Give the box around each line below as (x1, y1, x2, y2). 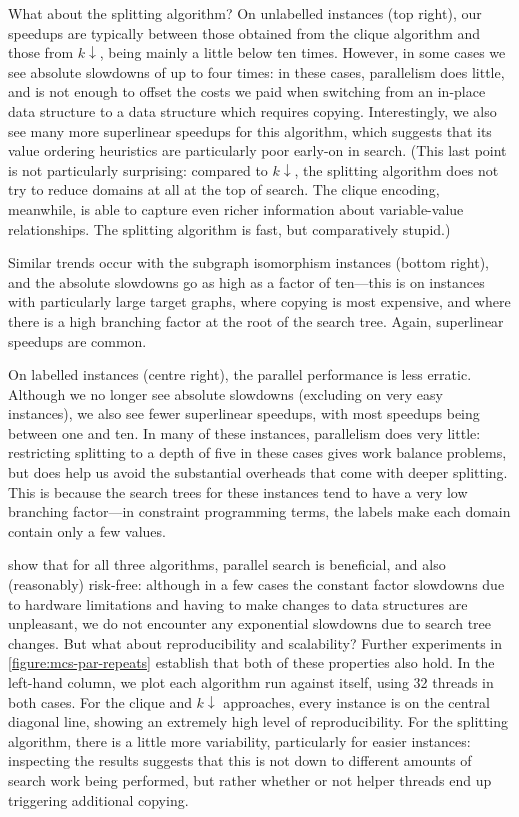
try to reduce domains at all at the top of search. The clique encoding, (8, 179, 440, 200)
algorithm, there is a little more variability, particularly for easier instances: (8, 730, 471, 751)
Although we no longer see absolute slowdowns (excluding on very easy (8, 383, 443, 404)
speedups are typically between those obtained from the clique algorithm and (8, 22, 481, 43)
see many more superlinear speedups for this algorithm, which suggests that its (8, 120, 492, 141)
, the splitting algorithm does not (294, 159, 499, 180)
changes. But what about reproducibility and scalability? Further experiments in (8, 632, 502, 653)
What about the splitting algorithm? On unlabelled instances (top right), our (8, 3, 482, 23)
